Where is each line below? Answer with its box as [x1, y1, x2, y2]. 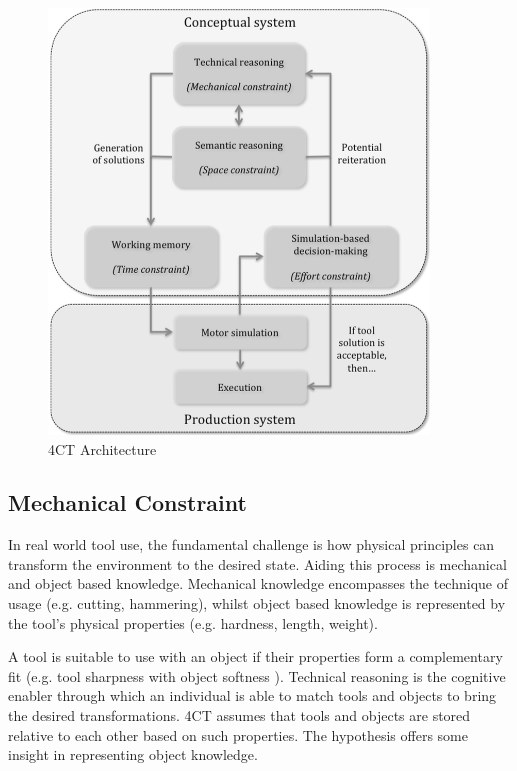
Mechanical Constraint [8, 487, 247, 518]
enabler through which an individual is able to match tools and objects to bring [8, 685, 497, 706]
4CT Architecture [48, 438, 157, 459]
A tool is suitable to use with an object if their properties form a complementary [8, 646, 503, 667]
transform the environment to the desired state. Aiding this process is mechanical [8, 553, 507, 574]
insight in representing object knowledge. [8, 744, 258, 765]
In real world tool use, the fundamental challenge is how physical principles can [8, 534, 495, 555]
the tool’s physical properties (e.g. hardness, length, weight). [8, 612, 378, 633]
